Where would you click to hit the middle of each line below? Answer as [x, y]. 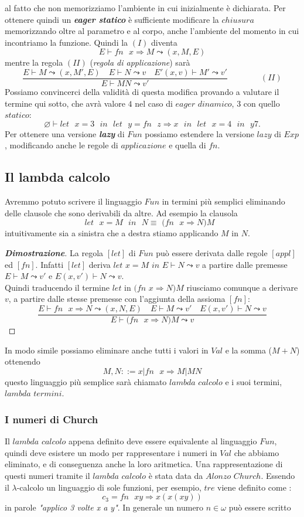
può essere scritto [260, 507]
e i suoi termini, [254, 381]
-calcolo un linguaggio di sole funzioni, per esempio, [109, 487]
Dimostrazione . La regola [54, 252]
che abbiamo [257, 452]
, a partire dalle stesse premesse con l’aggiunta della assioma [117, 299]
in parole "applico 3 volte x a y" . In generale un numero [104, 507]
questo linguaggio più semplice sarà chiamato [86, 381]
